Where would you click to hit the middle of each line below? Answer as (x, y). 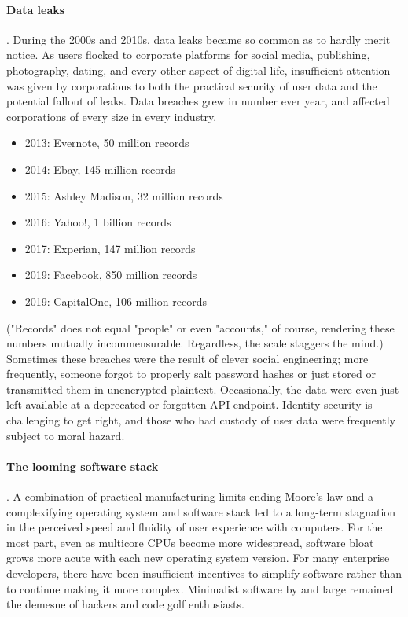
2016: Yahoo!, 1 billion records (98, 222)
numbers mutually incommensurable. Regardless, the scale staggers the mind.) (195, 343)
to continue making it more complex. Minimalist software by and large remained (200, 588)
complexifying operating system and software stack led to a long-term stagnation (201, 511)
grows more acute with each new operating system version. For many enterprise (198, 558)
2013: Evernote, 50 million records (107, 143)
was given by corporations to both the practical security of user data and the (192, 85)
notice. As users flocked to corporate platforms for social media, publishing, (188, 55)
